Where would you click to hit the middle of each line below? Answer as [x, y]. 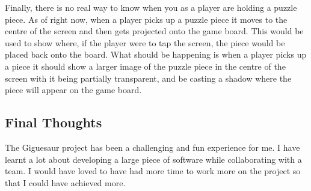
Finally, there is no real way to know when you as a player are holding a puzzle [151, 7]
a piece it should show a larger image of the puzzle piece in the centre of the [145, 66]
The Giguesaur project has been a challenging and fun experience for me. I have [152, 147]
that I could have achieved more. [65, 182]
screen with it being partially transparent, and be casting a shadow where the [148, 78]
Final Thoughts [54, 122]
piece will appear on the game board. [73, 90]
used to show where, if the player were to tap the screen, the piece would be [145, 42]
